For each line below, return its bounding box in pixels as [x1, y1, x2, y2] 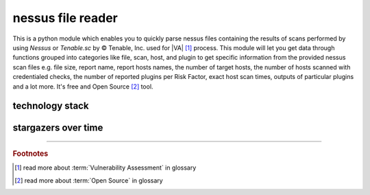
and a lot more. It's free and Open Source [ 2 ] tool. [12, 82, 153, 91]
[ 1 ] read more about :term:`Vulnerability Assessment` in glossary [14, 163, 197, 172]
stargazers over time [12, 122, 103, 134]
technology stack [12, 100, 89, 112]
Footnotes [12, 148, 49, 158]
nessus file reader [12, 10, 118, 25]
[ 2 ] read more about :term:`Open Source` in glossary [14, 176, 164, 185]
